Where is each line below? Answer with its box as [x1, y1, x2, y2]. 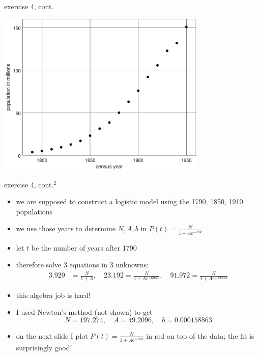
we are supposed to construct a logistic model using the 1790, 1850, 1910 [16, 196, 243, 207]
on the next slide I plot [16, 330, 88, 341]
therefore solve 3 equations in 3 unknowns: [16, 259, 149, 270]
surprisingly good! [16, 342, 72, 352]
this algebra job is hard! [16, 289, 91, 300]
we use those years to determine [16, 223, 116, 234]
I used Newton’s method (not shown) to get [16, 307, 153, 317]
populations [16, 206, 53, 216]
